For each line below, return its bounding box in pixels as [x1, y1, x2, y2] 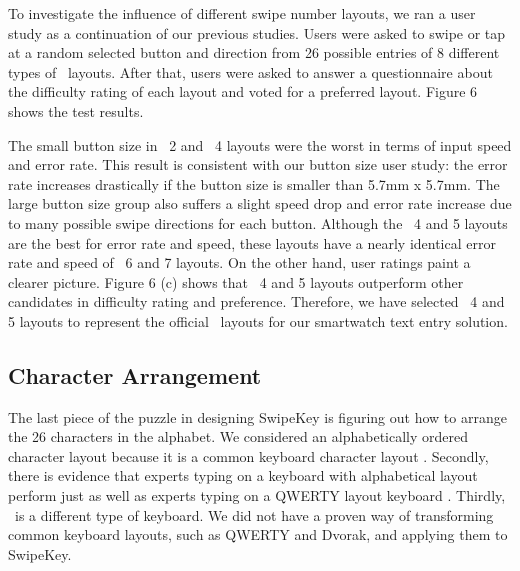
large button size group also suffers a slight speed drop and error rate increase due [8, 193, 512, 214]
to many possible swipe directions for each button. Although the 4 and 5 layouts [8, 212, 508, 233]
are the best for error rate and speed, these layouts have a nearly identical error [8, 232, 496, 253]
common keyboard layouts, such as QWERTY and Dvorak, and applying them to [8, 524, 508, 545]
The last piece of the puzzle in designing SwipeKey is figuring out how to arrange [8, 406, 507, 427]
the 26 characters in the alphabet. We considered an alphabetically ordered [8, 426, 469, 447]
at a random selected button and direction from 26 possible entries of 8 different [8, 42, 500, 63]
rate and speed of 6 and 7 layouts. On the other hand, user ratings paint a [8, 252, 471, 273]
